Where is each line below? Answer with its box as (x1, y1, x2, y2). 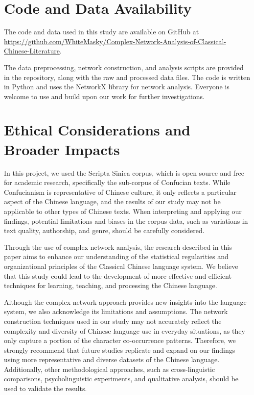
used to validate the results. (4, 383, 87, 394)
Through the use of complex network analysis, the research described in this (4, 241, 232, 252)
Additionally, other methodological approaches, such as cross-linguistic (4, 364, 215, 374)
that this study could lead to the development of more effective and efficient (4, 270, 231, 281)
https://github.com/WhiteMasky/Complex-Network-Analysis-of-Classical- (4, 36, 226, 46)
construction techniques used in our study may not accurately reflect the (4, 316, 222, 326)
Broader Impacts (4, 139, 120, 159)
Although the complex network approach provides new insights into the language (4, 296, 247, 307)
